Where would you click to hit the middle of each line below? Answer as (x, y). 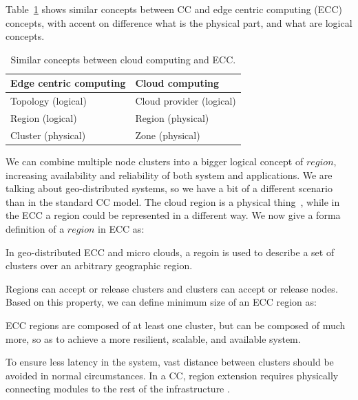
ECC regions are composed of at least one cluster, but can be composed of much (176, 325)
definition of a (35, 228)
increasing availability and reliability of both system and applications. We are (169, 175)
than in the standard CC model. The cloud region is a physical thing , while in (173, 201)
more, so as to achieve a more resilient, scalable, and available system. (153, 338)
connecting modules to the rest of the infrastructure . (118, 389)
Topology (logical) (49, 101)
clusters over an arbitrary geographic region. (99, 265)
